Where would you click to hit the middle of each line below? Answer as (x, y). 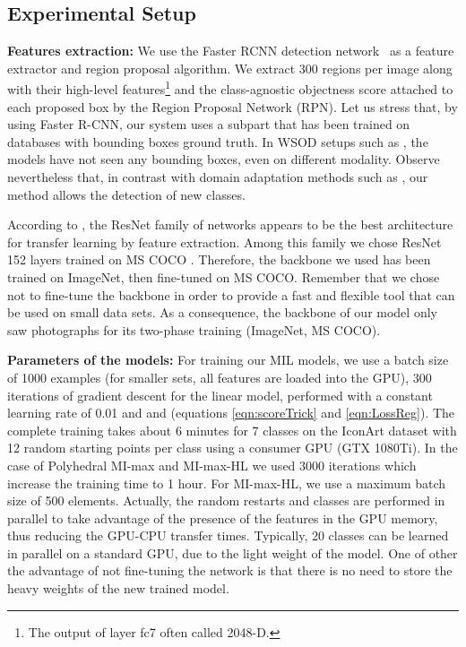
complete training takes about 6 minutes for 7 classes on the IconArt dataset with (232, 430)
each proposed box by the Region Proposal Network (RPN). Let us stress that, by (233, 106)
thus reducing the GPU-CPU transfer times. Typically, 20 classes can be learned (228, 535)
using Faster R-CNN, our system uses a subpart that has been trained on (209, 124)
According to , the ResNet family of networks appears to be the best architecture (230, 224)
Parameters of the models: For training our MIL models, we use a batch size (228, 360)
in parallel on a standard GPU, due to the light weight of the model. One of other (233, 552)
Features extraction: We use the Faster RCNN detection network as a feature (231, 51)
